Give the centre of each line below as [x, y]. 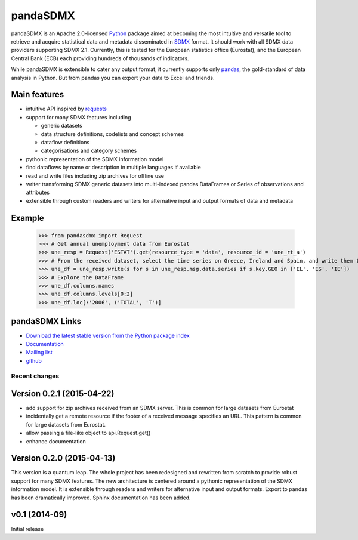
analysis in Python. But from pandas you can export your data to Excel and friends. [113, 78]
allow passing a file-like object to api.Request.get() [88, 433]
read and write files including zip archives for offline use [95, 175]
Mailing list [39, 353]
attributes [38, 192]
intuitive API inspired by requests [67, 109]
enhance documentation [56, 441]
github [34, 360]
